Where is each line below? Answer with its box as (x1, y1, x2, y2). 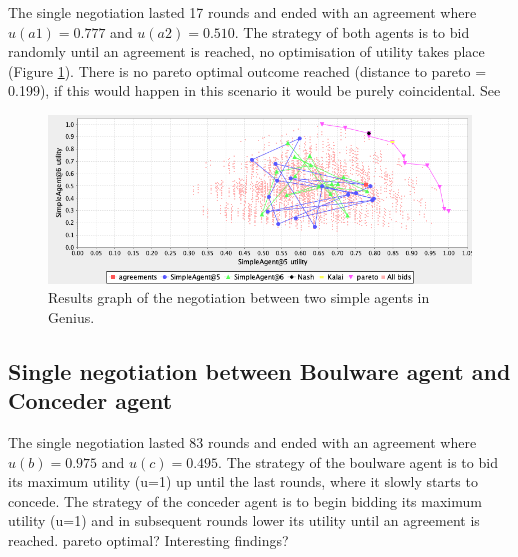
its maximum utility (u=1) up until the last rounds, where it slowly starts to (8, 471, 478, 492)
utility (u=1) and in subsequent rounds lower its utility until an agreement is (8, 510, 480, 531)
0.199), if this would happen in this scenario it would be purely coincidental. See (8, 80, 501, 101)
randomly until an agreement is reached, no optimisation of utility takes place (8, 41, 485, 62)
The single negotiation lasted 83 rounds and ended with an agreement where (8, 432, 477, 453)
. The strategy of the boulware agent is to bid (218, 451, 498, 472)
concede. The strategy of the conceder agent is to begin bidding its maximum (8, 490, 482, 511)
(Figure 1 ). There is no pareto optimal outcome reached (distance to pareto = (8, 60, 487, 81)
